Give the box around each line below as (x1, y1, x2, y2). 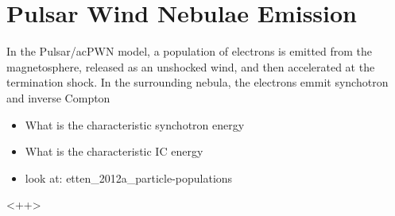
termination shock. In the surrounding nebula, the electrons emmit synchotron (6, 74, 389, 91)
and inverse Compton (6, 89, 110, 106)
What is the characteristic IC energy (25, 143, 203, 160)
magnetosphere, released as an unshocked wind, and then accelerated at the (6, 58, 375, 75)
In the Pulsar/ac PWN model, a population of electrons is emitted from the (6, 43, 373, 60)
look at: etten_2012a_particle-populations (25, 169, 233, 186)
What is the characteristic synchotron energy (25, 116, 245, 133)
